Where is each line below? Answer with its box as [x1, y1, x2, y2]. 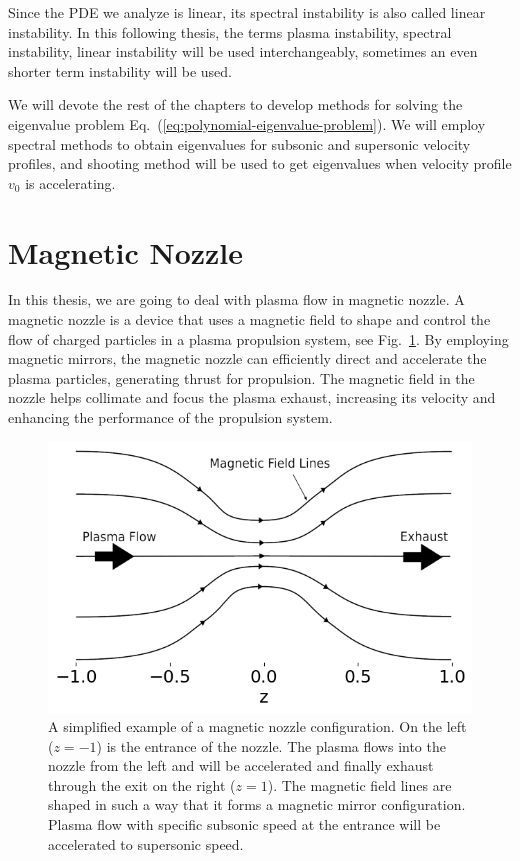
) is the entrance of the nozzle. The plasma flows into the [96, 735, 446, 756]
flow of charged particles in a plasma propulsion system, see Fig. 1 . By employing [8, 328, 509, 349]
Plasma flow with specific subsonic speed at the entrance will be [48, 814, 441, 835]
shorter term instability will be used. [8, 60, 232, 81]
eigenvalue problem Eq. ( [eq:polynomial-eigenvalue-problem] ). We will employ [8, 113, 486, 134]
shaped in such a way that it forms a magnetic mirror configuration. [48, 794, 466, 815]
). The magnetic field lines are [267, 774, 452, 795]
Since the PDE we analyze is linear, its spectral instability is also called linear [8, 2, 486, 22]
